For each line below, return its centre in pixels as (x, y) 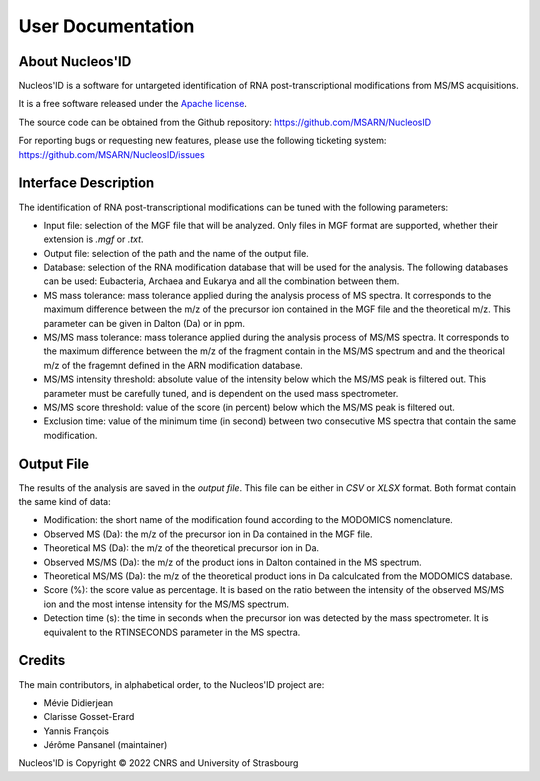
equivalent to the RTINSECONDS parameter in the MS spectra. (172, 632)
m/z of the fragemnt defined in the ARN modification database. (173, 365)
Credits (42, 660)
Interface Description (86, 183)
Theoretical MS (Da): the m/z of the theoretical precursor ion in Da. (181, 548)
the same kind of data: (64, 502)
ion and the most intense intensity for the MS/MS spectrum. (166, 604)
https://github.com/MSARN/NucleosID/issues (111, 154)
